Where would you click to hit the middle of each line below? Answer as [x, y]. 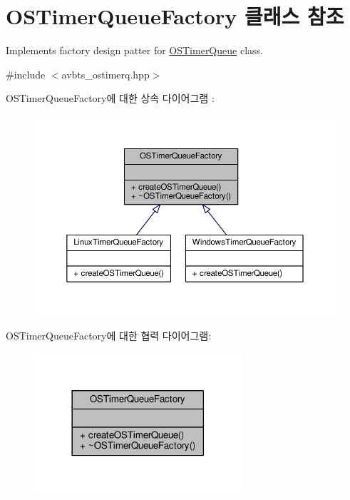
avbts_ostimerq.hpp [105, 74]
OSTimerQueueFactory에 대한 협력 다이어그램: [109, 335]
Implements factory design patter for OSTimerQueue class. [134, 50]
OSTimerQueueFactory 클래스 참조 [175, 16]
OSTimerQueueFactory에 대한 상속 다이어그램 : [110, 98]
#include [26, 74]
